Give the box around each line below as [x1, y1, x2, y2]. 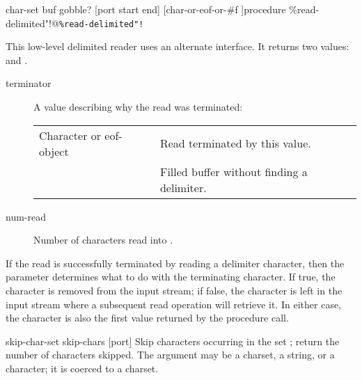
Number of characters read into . [33, 232, 173, 247]
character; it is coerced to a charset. [6, 361, 159, 375]
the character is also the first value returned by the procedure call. [6, 310, 289, 325]
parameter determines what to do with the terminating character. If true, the [6, 269, 336, 284]
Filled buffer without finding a [159, 163, 308, 180]
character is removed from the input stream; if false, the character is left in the [6, 283, 343, 297]
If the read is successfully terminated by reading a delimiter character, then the [6, 255, 345, 270]
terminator [6, 76, 52, 90]
